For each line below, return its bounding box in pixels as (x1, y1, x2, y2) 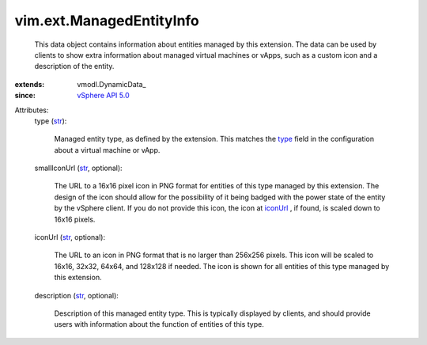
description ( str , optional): (34, 290, 119, 300)
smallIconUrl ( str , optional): (34, 163, 123, 173)
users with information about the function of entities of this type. (54, 320, 264, 329)
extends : (14, 79, 45, 89)
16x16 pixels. (54, 214, 96, 224)
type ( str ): (34, 116, 67, 126)
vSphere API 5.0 (77, 91, 130, 100)
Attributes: (14, 105, 49, 115)
